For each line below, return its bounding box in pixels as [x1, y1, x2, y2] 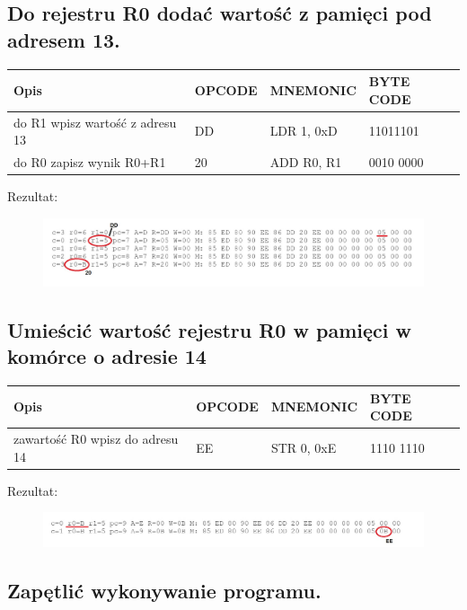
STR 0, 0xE [270, 438, 337, 456]
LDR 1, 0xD [269, 121, 338, 140]
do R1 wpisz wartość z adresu [13, 112, 177, 131]
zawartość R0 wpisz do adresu [13, 429, 179, 448]
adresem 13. [7, 25, 120, 53]
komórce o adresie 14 [7, 342, 207, 370]
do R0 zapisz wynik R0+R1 [13, 152, 166, 171]
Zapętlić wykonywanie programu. [7, 576, 322, 604]
